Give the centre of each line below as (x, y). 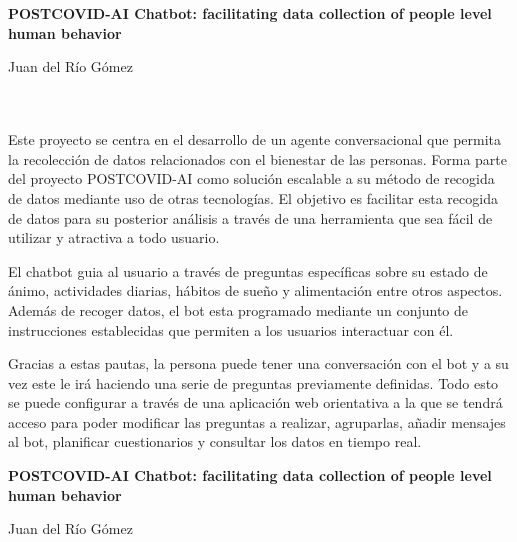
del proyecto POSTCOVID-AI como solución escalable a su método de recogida (251, 178)
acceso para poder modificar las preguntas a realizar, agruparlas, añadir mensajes (257, 421)
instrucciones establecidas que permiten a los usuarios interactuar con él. (231, 329)
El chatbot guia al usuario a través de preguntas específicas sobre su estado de (248, 270)
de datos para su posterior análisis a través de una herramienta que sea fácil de (250, 217)
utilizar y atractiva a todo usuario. (114, 237)
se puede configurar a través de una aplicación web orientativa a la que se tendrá (255, 402)
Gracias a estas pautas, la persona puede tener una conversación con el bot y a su (258, 363)
